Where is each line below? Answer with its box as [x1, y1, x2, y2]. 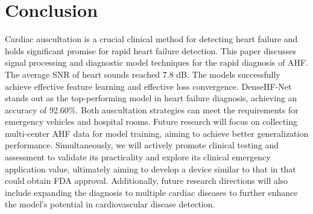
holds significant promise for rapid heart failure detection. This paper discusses [5, 44, 297, 57]
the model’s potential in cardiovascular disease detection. [5, 198, 215, 210]
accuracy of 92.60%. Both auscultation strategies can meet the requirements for [5, 103, 299, 116]
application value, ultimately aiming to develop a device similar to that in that [5, 162, 296, 175]
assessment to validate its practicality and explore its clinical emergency [5, 151, 271, 163]
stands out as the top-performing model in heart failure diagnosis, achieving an [5, 92, 297, 104]
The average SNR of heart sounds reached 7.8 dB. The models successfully [5, 68, 280, 80]
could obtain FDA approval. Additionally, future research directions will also [5, 174, 288, 187]
